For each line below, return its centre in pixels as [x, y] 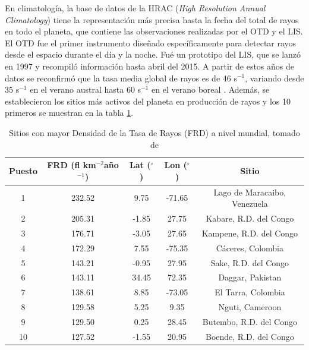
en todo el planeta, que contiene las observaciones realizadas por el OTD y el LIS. [154, 31]
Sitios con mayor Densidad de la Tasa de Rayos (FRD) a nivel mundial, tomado [154, 132]
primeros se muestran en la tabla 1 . [69, 113]
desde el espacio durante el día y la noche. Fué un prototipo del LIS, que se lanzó [153, 54]
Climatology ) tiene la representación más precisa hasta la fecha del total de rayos [152, 19]
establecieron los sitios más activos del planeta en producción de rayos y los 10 [148, 101]
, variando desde [275, 78]
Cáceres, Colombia [250, 247]
